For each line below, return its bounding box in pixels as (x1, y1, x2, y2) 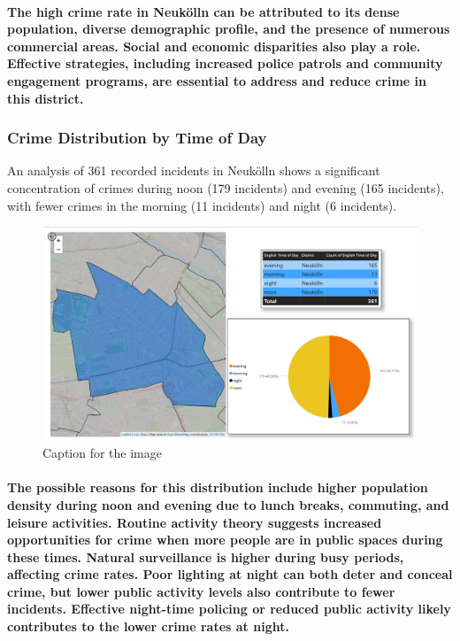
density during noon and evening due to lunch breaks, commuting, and (7, 495, 449, 514)
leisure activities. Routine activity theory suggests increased (7, 513, 382, 531)
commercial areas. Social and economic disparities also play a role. (7, 36, 421, 55)
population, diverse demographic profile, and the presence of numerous (7, 19, 450, 38)
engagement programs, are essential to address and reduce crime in (7, 71, 426, 89)
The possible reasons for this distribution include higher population (7, 478, 428, 497)
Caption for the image (42, 444, 162, 462)
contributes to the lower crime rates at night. (7, 617, 289, 636)
